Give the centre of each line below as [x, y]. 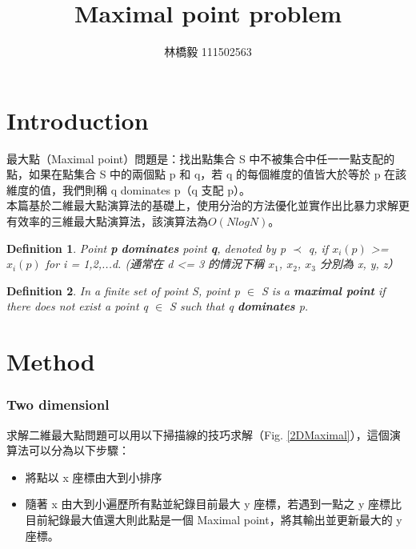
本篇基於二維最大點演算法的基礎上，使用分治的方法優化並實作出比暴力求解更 [208, 205]
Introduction [78, 120]
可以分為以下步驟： [79, 450]
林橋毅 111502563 [208, 52]
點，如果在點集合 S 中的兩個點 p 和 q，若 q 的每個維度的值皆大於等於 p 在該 [207, 174]
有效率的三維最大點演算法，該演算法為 [107, 221]
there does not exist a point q [77, 306]
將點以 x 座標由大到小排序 [94, 477]
